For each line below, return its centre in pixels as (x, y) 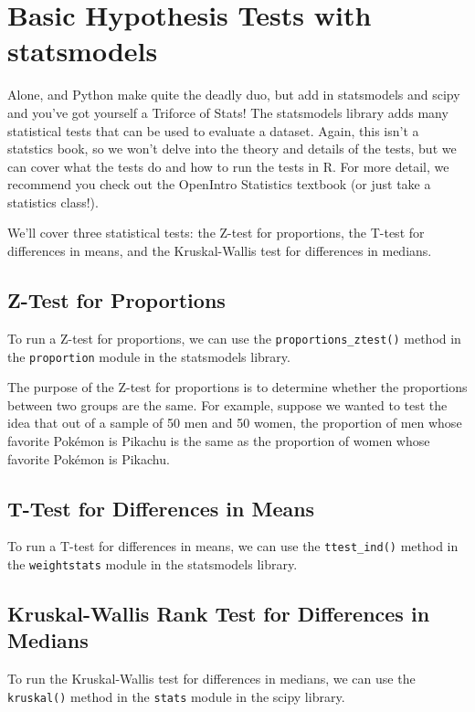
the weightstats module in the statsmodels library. (153, 564)
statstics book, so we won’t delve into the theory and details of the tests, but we (232, 149)
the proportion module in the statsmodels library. (149, 356)
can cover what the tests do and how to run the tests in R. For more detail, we (228, 166)
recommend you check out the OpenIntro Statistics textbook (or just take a (219, 184)
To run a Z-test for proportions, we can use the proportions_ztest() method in (234, 338)
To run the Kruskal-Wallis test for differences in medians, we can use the (211, 679)
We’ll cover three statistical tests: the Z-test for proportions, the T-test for (216, 233)
